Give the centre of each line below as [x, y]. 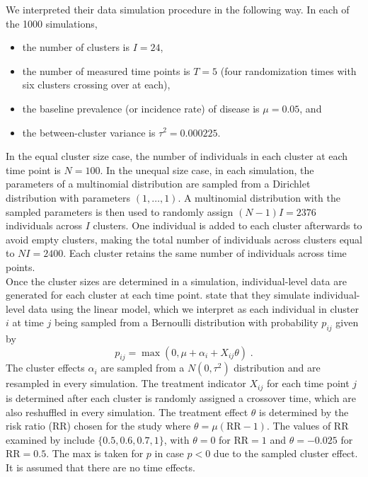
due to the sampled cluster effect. [286, 453]
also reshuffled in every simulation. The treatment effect [127, 412]
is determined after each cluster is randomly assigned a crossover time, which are [181, 397]
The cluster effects [45, 368]
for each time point [308, 383]
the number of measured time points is [106, 70]
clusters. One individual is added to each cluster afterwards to [228, 225]
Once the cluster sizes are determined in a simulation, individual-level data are [176, 281]
